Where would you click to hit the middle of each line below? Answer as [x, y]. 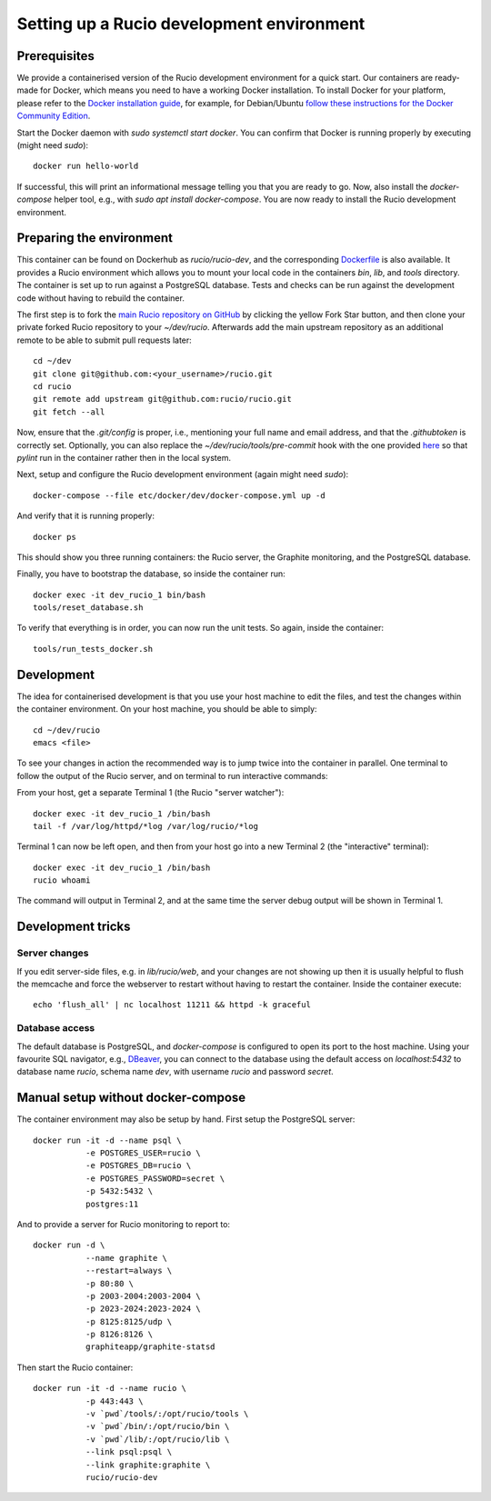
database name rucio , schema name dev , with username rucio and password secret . [175, 1072]
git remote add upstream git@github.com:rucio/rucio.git [163, 399]
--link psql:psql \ [129, 1452]
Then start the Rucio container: [75, 1367]
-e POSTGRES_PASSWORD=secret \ [155, 1178]
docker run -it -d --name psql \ [107, 1140]
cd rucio [52, 386]
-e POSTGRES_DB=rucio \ [138, 1166]
